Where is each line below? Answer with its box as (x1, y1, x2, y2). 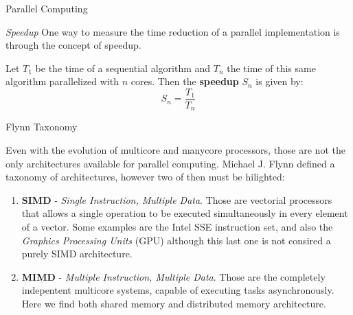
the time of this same (227, 60, 316, 75)
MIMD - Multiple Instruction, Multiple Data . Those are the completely (21, 269, 326, 283)
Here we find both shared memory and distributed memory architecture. (21, 296, 326, 311)
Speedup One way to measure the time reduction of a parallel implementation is (5, 24, 340, 38)
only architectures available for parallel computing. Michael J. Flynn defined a (5, 156, 335, 170)
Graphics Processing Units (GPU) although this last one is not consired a (21, 233, 331, 247)
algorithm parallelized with (5, 74, 119, 89)
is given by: (255, 74, 304, 89)
